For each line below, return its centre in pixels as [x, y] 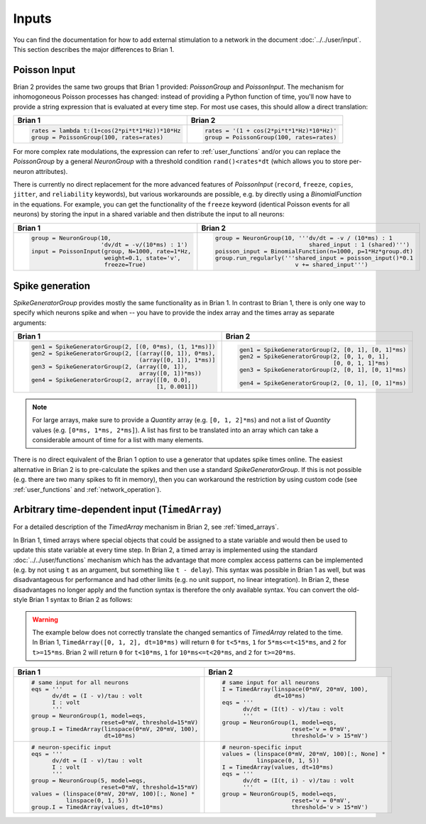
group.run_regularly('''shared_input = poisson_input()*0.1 [314, 258]
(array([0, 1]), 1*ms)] [177, 359]
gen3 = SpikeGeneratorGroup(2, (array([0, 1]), [109, 367]
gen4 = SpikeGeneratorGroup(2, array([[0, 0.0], [111, 380]
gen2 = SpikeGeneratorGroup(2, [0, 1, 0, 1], [314, 357]
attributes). [52, 171]
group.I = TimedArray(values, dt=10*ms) [97, 807]
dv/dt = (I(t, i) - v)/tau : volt [298, 780]
